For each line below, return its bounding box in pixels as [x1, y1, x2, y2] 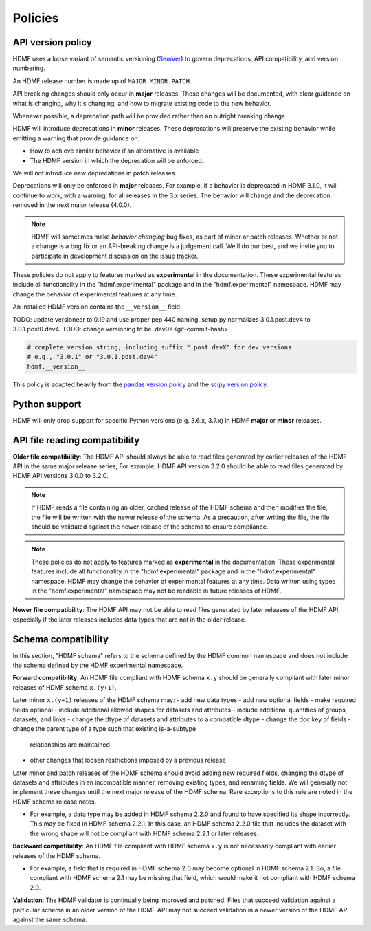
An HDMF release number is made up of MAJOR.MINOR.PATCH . [12, 76, 192, 85]
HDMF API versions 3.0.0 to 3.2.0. [12, 472, 109, 480]
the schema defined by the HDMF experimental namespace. [12, 661, 183, 669]
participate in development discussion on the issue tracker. [31, 252, 199, 260]
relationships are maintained [30, 740, 110, 749]
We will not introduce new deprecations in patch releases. [12, 168, 177, 177]
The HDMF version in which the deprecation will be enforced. [30, 156, 204, 164]
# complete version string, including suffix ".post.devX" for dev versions [27, 344, 292, 351]
